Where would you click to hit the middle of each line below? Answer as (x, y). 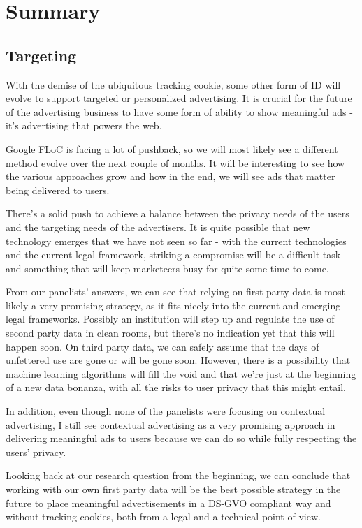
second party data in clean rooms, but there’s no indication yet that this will (170, 333)
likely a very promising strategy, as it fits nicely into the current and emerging (173, 305)
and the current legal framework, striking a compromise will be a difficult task (173, 255)
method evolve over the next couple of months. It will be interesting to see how (175, 162)
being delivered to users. (58, 190)
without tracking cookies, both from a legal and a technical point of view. (163, 516)
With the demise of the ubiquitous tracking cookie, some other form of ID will (173, 84)
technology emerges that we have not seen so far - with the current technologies (176, 241)
